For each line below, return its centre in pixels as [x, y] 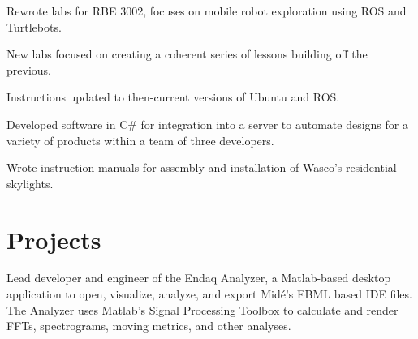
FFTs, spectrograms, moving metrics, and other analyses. [149, 326]
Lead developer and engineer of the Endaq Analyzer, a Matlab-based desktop [199, 278]
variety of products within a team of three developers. [140, 140]
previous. [29, 69]
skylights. [30, 183]
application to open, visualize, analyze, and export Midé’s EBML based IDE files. [209, 294]
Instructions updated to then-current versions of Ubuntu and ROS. [173, 97]
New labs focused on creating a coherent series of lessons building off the [187, 54]
